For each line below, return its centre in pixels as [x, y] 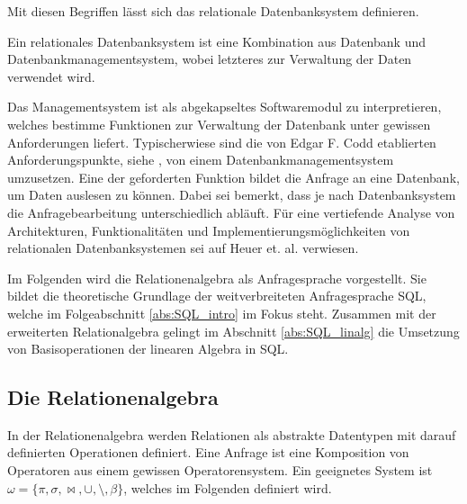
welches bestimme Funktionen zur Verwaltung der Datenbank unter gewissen [219, 124]
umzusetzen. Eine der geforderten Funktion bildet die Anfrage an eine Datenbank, [233, 177]
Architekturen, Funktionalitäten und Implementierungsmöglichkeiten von [209, 230]
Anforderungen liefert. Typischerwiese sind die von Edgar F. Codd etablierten [222, 142]
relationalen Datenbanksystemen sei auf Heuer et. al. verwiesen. [183, 248]
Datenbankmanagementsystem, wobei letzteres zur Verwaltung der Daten [210, 59]
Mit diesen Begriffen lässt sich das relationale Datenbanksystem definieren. [213, 11]
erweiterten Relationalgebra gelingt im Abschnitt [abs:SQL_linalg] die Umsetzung [233, 331]
